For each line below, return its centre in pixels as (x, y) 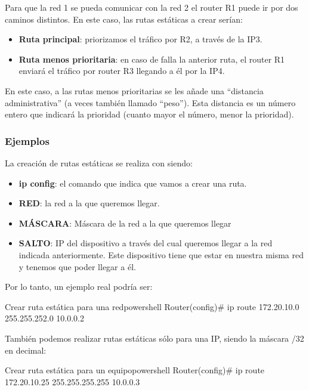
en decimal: (26, 350)
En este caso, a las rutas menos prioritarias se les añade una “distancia (134, 90)
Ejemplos (27, 140)
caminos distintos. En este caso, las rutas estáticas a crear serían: (124, 19)
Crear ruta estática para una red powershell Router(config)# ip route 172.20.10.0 (152, 306)
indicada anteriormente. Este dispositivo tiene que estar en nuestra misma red (161, 254)
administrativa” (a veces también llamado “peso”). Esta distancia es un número (150, 102)
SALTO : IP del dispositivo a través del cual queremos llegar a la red (146, 243)
